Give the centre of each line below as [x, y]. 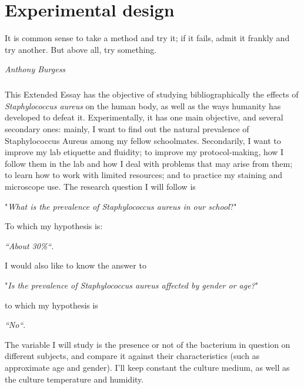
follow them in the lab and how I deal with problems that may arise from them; [149, 163]
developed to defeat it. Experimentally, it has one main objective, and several [144, 117]
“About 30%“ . [29, 245]
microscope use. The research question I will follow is [100, 187]
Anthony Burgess [35, 69]
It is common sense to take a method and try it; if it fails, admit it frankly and [147, 38]
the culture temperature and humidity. [74, 379]
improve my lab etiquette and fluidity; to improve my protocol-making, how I [144, 152]
